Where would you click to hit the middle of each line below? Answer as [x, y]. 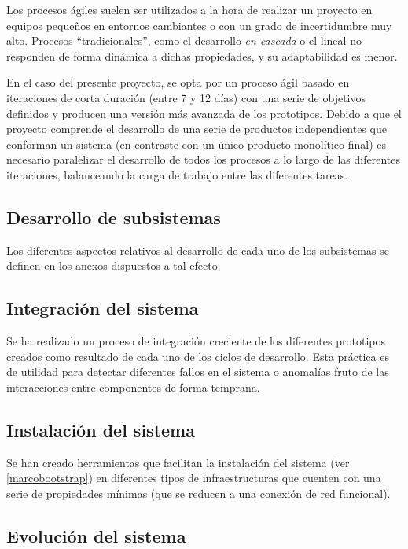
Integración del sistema [103, 308]
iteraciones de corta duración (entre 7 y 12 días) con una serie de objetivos [186, 97]
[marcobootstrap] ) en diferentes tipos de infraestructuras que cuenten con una [194, 478]
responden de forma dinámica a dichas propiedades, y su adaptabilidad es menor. [202, 55]
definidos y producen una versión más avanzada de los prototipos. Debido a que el [204, 113]
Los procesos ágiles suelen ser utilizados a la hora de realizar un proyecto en [189, 9]
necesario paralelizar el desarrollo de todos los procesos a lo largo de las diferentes [203, 159]
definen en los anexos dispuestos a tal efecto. [114, 265]
